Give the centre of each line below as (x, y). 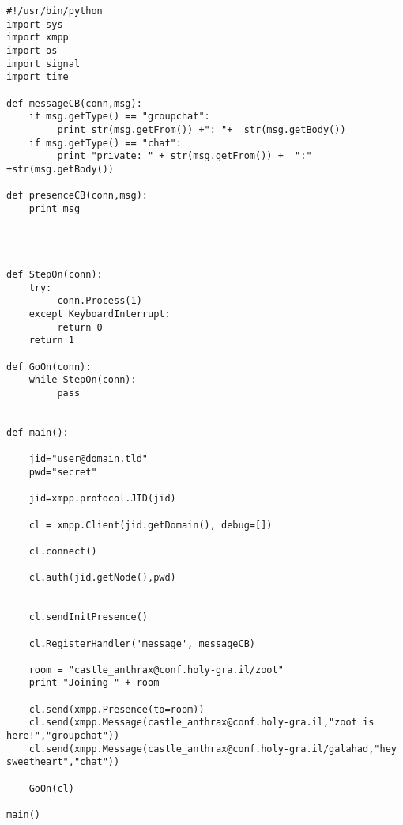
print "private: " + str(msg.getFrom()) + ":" (185, 156)
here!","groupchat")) (63, 736)
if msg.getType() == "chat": (105, 143)
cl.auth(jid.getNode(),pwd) (102, 578)
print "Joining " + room (94, 683)
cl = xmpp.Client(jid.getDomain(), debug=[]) (151, 525)
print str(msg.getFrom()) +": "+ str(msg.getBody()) (201, 129)
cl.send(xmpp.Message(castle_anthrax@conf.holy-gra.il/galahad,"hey (213, 749)
